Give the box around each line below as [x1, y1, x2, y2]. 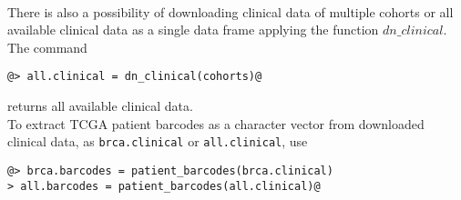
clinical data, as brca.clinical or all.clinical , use [7, 132, 308, 151]
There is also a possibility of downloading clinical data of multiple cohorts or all [7, 2, 454, 21]
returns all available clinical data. [7, 96, 193, 115]
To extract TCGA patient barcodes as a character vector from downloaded [7, 114, 425, 133]
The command [7, 37, 87, 56]
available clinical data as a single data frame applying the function [7, 20, 379, 39]
